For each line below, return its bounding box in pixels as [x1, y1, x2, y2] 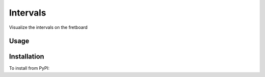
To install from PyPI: [9, 65, 50, 71]
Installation [9, 53, 44, 61]
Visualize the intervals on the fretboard [9, 24, 88, 30]
